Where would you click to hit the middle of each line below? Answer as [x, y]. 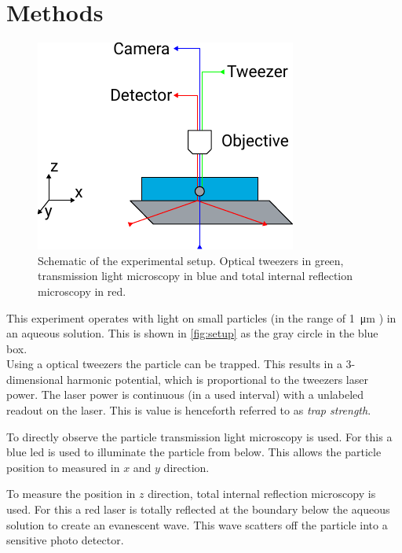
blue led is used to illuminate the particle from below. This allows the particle [194, 452]
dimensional [35, 379]
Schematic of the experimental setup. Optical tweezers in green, [191, 260]
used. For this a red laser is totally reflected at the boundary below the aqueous [198, 509]
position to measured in [63, 467]
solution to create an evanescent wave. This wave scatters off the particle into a [197, 524]
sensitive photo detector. [65, 540]
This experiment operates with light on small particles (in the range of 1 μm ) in [201, 317]
